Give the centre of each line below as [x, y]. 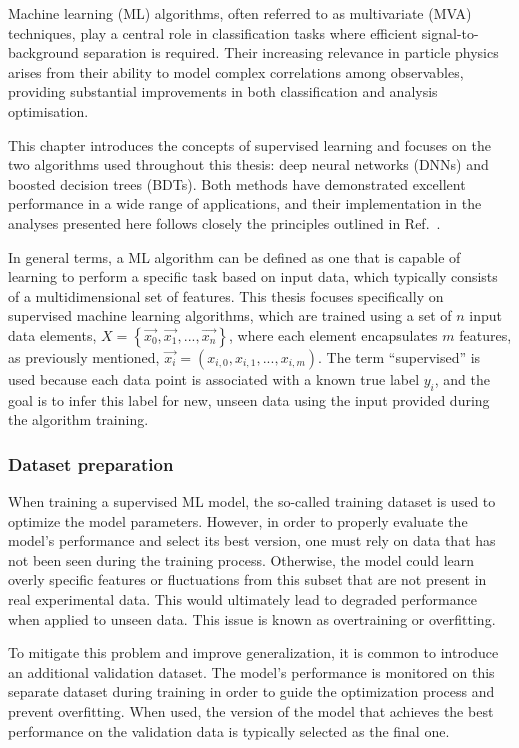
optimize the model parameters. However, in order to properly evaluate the [238, 520]
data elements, [52, 334]
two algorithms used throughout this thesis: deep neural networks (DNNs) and [248, 164]
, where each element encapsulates [333, 334]
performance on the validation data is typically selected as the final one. [229, 730]
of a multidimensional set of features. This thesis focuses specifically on [226, 295]
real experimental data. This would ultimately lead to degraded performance [242, 599]
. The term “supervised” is [399, 356]
